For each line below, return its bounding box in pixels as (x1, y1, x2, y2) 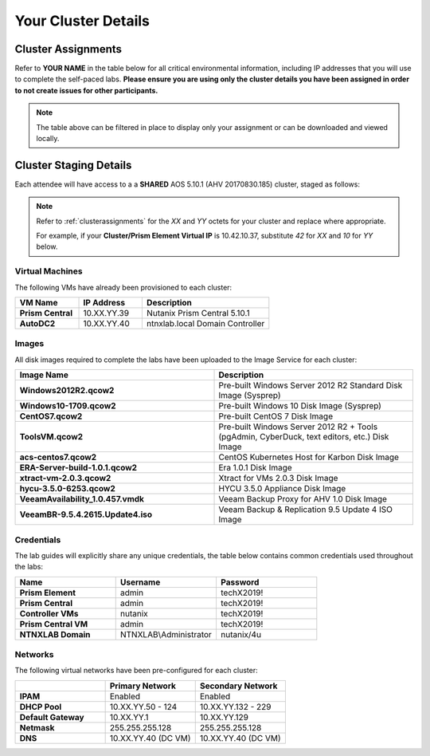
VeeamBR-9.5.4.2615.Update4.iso (19, 509, 153, 520)
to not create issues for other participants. (14, 85, 158, 95)
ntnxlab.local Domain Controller (146, 318, 265, 329)
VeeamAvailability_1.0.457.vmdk (19, 494, 145, 505)
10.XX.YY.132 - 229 (199, 701, 272, 712)
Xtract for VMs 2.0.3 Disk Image (218, 473, 338, 484)
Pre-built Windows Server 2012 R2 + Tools (218, 421, 378, 432)
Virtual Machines (14, 266, 83, 277)
